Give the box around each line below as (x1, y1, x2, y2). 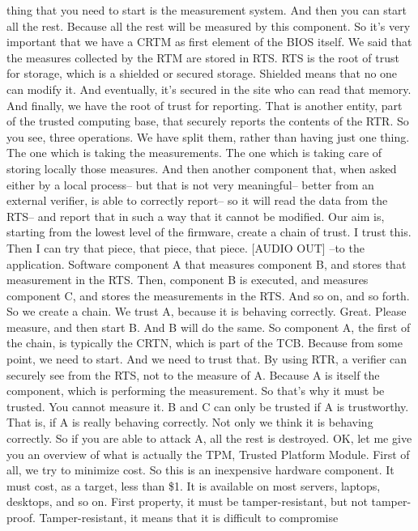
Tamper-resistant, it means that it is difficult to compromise (39, 509, 339, 525)
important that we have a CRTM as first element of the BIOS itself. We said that (6, 33, 412, 50)
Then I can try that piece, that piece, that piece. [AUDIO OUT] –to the (6, 239, 365, 256)
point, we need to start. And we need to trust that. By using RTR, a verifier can (6, 350, 407, 367)
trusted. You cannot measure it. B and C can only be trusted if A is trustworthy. (6, 397, 409, 414)
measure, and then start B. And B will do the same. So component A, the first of (6, 318, 411, 335)
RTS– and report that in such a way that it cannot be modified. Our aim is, (6, 207, 385, 224)
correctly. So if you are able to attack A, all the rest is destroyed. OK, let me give (6, 430, 412, 447)
